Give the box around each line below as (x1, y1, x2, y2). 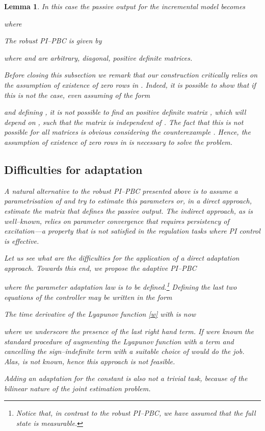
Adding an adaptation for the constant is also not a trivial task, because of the (4, 373, 248, 384)
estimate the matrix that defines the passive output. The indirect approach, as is (4, 205, 253, 216)
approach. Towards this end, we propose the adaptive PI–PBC (4, 262, 197, 273)
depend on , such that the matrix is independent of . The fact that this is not (4, 116, 244, 127)
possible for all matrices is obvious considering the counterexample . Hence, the (4, 126, 251, 137)
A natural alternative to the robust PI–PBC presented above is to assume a (4, 185, 238, 196)
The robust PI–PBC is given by (4, 35, 102, 46)
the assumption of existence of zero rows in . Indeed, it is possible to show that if (4, 79, 256, 90)
